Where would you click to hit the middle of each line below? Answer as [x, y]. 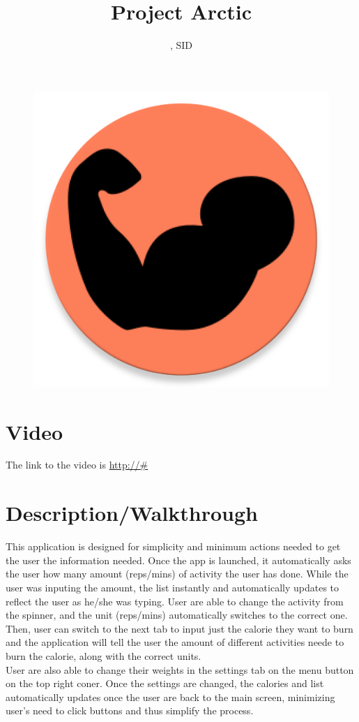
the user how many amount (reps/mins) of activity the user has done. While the [177, 574]
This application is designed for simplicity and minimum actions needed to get [173, 546]
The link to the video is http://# [77, 465]
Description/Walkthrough [132, 513]
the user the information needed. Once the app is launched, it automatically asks [178, 560]
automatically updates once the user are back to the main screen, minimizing [170, 697]
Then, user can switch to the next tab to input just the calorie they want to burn [179, 628]
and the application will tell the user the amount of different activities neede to [175, 642]
